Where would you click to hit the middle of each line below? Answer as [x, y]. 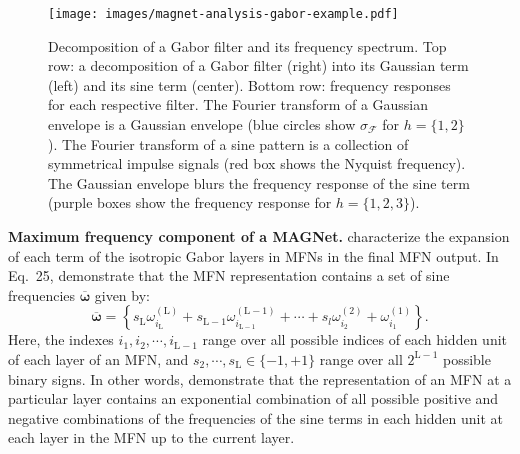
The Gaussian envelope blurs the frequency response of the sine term [259, 182]
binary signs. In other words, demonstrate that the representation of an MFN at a [260, 378]
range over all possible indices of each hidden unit [354, 339]
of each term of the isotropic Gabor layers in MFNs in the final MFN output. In [253, 255]
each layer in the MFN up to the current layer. [151, 437]
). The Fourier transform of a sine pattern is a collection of [228, 143]
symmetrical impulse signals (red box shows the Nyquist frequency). [257, 163]
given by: [122, 294]
